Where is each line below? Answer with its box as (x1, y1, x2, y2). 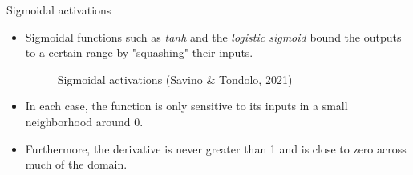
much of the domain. (25, 156, 128, 173)
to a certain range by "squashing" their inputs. (25, 44, 253, 61)
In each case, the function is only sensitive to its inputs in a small (25, 97, 348, 114)
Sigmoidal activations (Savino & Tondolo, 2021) (57, 70, 293, 87)
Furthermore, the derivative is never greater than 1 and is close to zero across (25, 140, 407, 157)
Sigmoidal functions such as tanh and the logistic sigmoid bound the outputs (25, 28, 402, 45)
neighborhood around (25, 113, 131, 129)
